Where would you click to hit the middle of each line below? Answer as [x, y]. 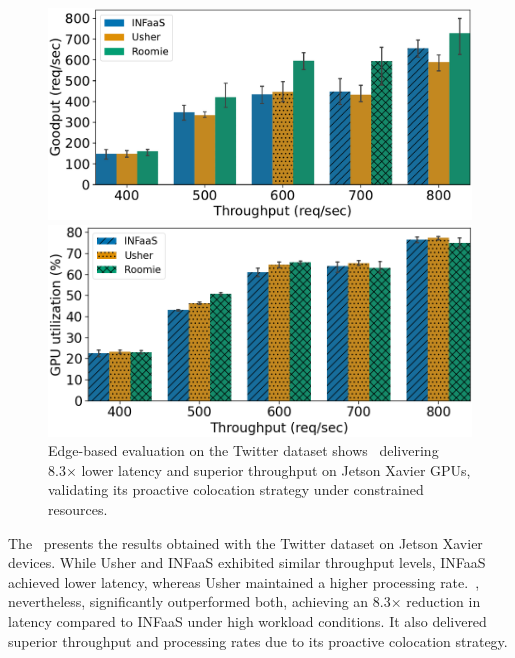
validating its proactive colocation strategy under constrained [236, 489]
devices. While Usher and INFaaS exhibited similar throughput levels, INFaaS [247, 562]
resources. [78, 508]
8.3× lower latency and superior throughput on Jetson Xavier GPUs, [259, 469]
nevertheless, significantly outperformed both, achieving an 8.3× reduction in [244, 601]
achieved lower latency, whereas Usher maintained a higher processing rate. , [244, 581]
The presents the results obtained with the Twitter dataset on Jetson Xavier [245, 542]
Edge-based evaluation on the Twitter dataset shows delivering [243, 450]
